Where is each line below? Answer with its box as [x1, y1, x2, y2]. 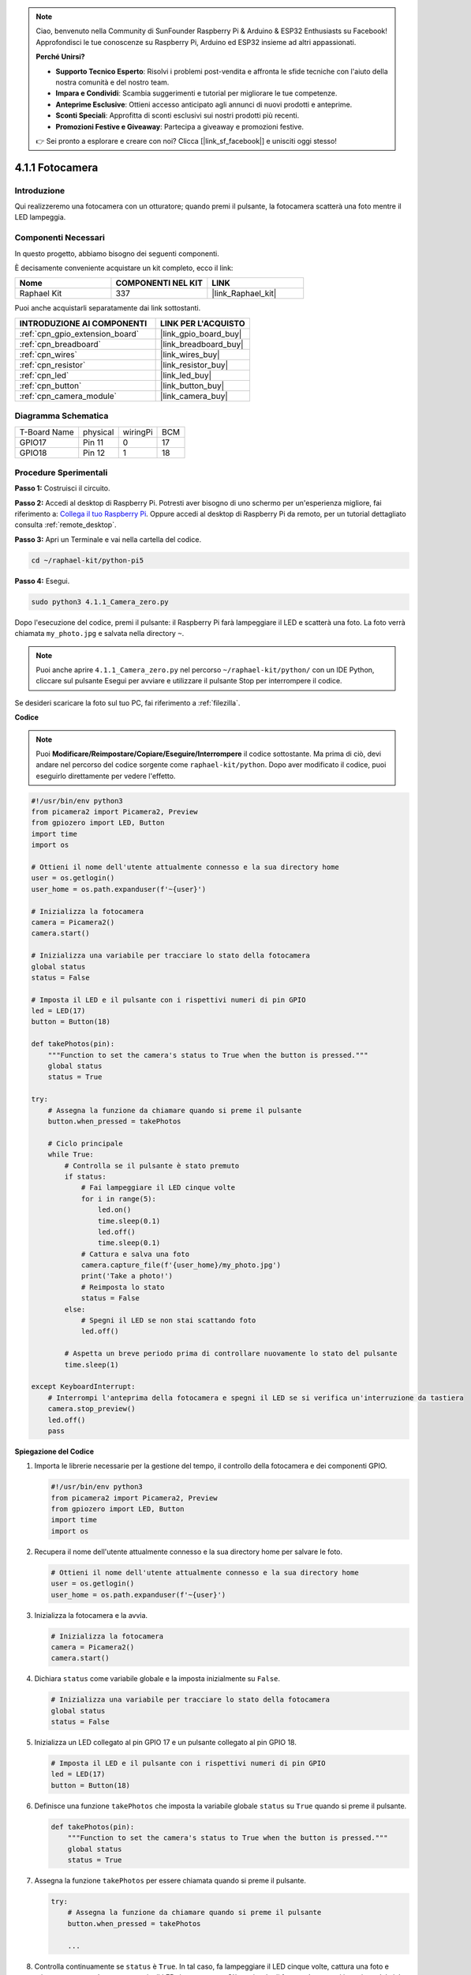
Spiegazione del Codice [14, 1446, 95, 1456]
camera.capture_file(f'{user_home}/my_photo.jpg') [80, 1261, 282, 1270]
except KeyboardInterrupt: [31, 1382, 136, 1391]
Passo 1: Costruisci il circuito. [14, 483, 110, 493]
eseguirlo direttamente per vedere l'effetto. [36, 771, 176, 781]
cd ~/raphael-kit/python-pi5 [31, 555, 144, 565]
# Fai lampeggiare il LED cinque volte [80, 1183, 236, 1192]
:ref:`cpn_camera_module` [19, 390, 118, 401]
